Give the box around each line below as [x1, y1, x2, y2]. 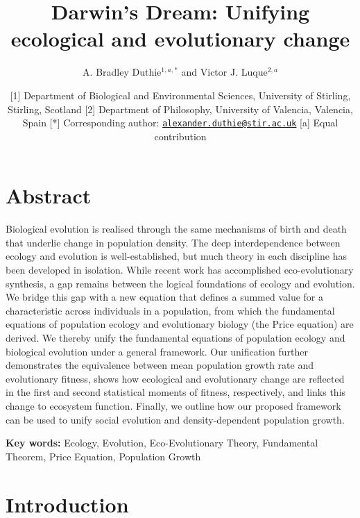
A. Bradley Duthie [83, 65, 162, 79]
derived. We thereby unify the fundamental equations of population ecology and [6, 331, 345, 345]
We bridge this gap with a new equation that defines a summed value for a [6, 290, 324, 304]
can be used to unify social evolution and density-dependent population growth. [6, 412, 345, 426]
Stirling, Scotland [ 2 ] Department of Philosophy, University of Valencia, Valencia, [8, 101, 353, 116]
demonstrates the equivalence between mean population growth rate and [6, 358, 314, 372]
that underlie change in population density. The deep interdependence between [6, 235, 341, 249]
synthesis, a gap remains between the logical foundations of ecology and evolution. [6, 276, 355, 290]
